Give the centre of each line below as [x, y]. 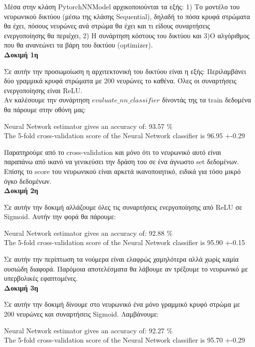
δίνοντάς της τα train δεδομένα [206, 100]
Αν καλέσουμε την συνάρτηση [47, 100]
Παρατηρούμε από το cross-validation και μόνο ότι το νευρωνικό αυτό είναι [113, 152]
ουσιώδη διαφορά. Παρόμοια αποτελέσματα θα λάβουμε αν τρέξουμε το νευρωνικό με [126, 268]
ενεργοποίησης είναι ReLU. [43, 90]
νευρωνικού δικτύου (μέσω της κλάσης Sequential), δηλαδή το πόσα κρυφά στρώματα [127, 16]
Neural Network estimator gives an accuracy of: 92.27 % [88, 330]
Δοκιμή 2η [21, 190]
